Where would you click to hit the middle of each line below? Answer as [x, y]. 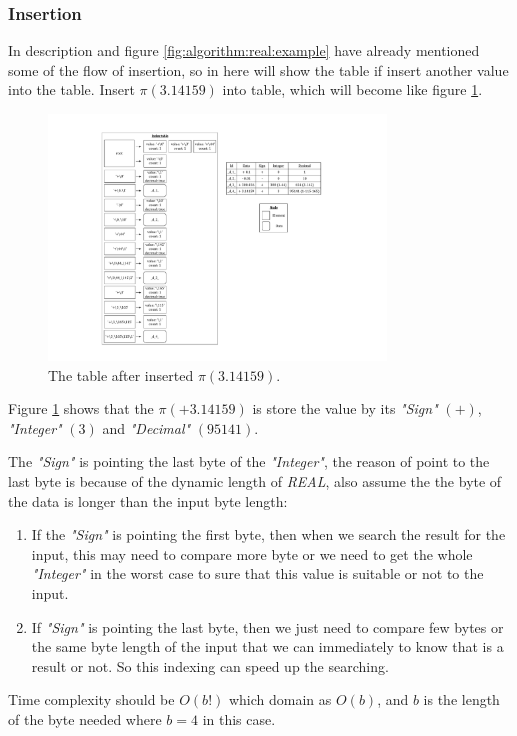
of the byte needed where [85, 719]
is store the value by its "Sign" [345, 408]
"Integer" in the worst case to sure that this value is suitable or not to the [257, 573]
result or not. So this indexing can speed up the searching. [210, 665]
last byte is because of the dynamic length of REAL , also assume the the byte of [255, 481]
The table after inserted [121, 374]
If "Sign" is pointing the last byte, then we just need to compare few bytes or [267, 626]
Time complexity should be [91, 699]
